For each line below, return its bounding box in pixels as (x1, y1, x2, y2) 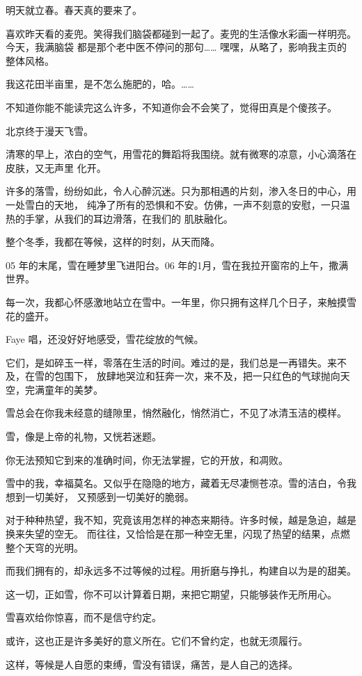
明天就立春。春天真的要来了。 (6, 3, 142, 17)
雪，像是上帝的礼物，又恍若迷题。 (6, 429, 162, 444)
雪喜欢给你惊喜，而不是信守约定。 (6, 610, 162, 625)
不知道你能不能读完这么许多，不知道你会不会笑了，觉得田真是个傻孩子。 (6, 99, 337, 114)
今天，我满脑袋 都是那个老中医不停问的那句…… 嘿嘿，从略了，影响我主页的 (6, 40, 347, 54)
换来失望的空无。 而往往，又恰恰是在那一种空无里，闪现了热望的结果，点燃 (6, 526, 350, 541)
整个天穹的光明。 (6, 540, 84, 554)
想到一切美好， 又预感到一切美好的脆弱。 (6, 489, 194, 504)
